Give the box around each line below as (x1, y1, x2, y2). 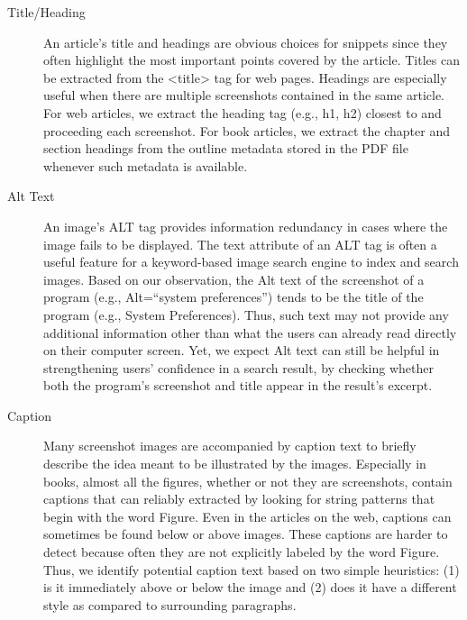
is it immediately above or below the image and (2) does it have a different (43, 578, 457, 597)
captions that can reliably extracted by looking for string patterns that (43, 489, 435, 508)
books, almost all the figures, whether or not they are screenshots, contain (43, 471, 453, 490)
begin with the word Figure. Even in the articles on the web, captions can (43, 506, 452, 525)
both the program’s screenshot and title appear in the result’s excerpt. (43, 376, 433, 395)
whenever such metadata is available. (43, 156, 248, 175)
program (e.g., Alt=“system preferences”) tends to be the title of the (43, 287, 424, 306)
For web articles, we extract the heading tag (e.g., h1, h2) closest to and (43, 103, 442, 122)
